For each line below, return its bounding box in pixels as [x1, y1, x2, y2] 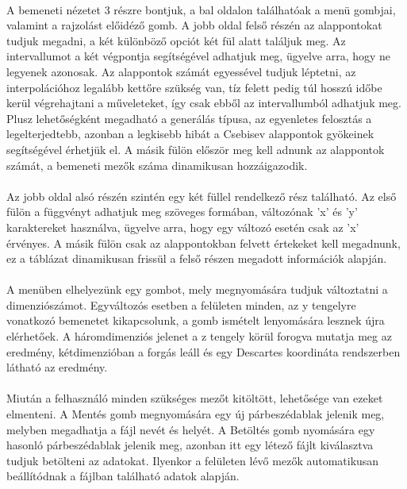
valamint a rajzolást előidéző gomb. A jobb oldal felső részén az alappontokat [6, 17, 382, 33]
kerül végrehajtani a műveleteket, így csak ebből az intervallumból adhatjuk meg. [6, 94, 401, 111]
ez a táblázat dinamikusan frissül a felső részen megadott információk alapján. [6, 250, 387, 267]
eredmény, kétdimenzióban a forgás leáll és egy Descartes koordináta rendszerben [6, 343, 401, 360]
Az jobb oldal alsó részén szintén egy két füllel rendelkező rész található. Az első [6, 187, 397, 204]
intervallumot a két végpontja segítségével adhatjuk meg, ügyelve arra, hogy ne [6, 48, 391, 64]
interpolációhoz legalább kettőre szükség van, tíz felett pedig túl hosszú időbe [6, 79, 382, 95]
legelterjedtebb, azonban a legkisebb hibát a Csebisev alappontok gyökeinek [6, 125, 374, 142]
